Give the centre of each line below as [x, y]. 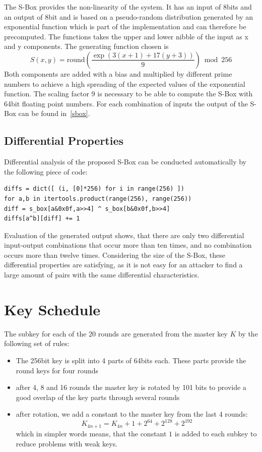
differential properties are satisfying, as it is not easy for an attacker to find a [123, 265]
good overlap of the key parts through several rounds [98, 397]
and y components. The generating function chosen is [86, 46]
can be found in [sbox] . [54, 113]
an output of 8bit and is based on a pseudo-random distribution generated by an [128, 16]
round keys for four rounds [57, 370]
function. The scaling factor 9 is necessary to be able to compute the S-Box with [128, 94]
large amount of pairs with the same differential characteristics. [102, 275]
